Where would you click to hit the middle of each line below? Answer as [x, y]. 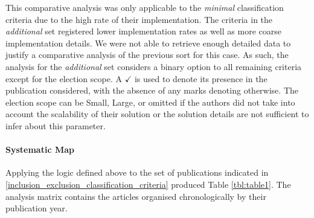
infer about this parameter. [56, 125]
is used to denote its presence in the [201, 78]
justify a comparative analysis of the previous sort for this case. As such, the [147, 55]
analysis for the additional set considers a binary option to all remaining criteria [154, 66]
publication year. [37, 208]
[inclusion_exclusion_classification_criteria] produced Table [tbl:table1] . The [148, 184]
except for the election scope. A [64, 78]
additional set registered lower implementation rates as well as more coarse [143, 31]
